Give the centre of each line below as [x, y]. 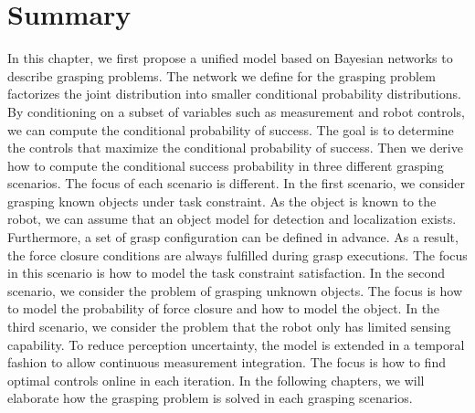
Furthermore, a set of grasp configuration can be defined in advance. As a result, [233, 237]
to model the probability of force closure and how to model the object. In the [224, 308]
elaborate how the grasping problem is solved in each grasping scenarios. [210, 398]
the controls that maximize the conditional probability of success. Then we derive [235, 148]
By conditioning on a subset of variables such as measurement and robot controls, [236, 111]
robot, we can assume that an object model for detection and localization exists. [232, 219]
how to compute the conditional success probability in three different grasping [226, 165]
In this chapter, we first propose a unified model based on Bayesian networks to [230, 58]
